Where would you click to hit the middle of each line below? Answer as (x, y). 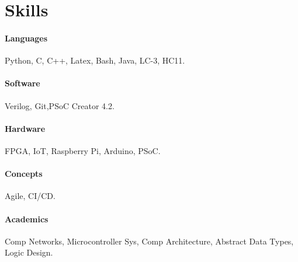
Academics (27, 219)
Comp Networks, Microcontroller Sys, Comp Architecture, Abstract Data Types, (149, 241)
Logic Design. (29, 252)
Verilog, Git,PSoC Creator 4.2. (60, 105)
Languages (26, 38)
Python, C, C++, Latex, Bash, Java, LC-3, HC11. (95, 60)
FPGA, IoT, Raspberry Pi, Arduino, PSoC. (83, 150)
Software (22, 83)
